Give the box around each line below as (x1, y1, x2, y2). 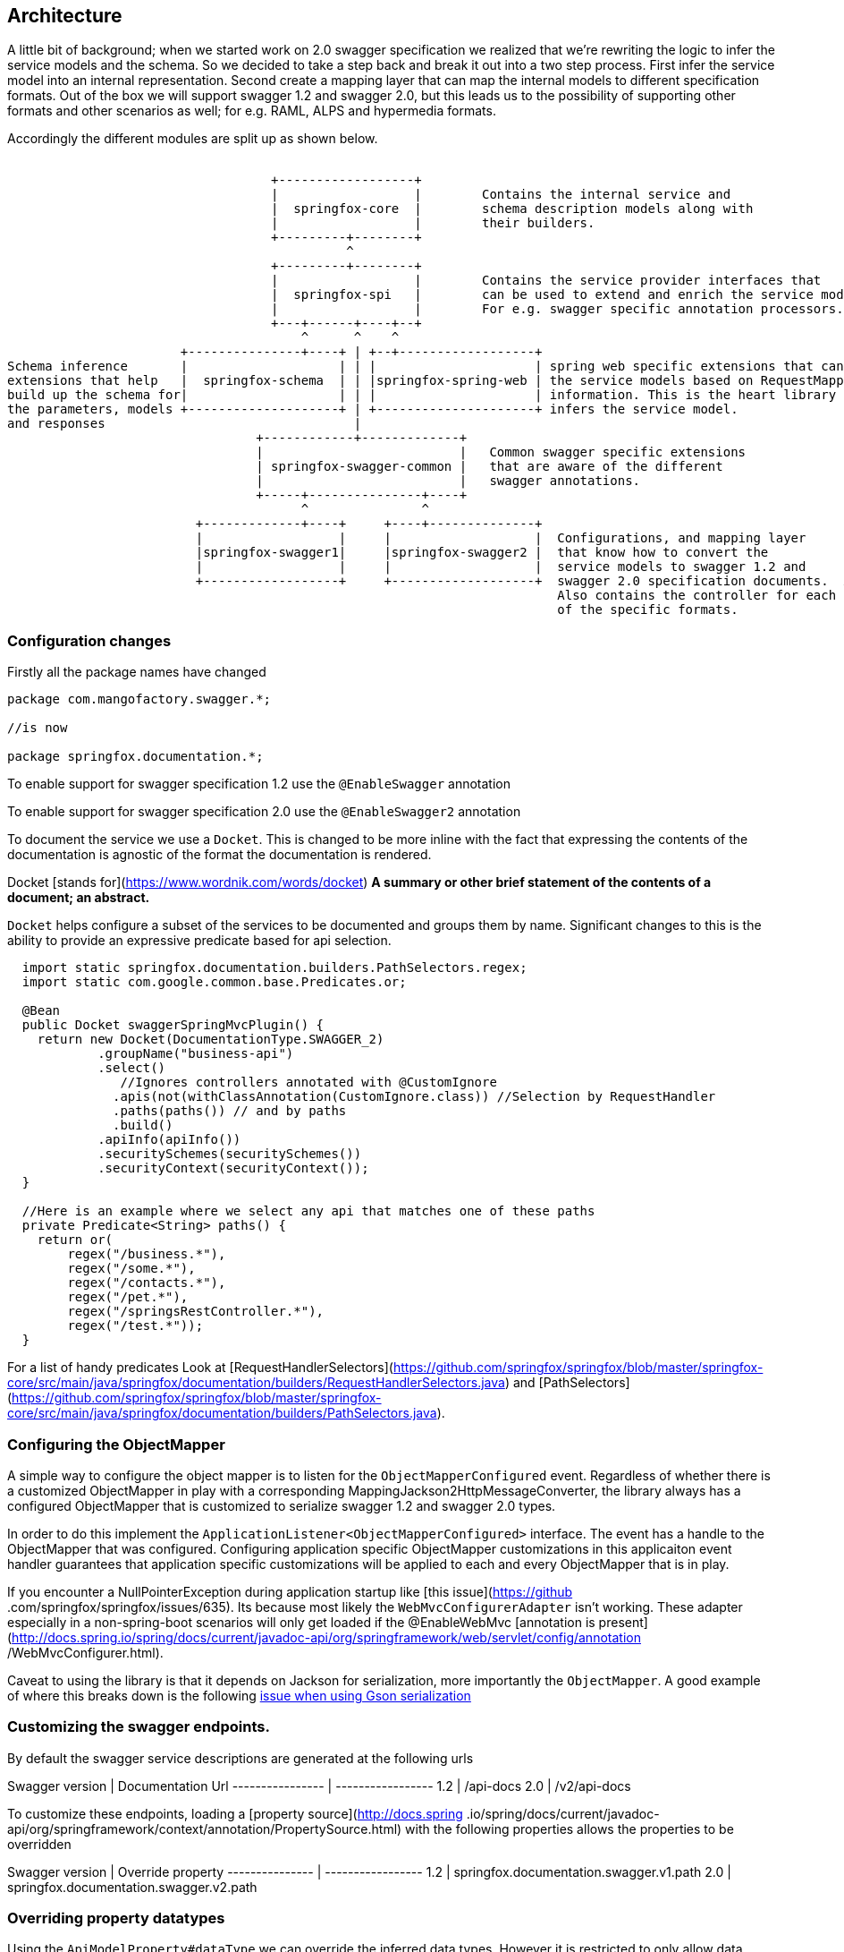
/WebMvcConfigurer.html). (7, 1644, 164, 1660)
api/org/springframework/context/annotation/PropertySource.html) (7, 1820, 402, 1837)
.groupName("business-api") (97, 1046, 294, 1061)
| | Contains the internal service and (271, 187, 731, 202)
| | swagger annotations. (256, 473, 641, 489)
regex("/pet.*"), (67, 1290, 189, 1305)
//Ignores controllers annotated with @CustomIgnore (120, 1075, 497, 1090)
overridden (7, 1836, 72, 1852)
